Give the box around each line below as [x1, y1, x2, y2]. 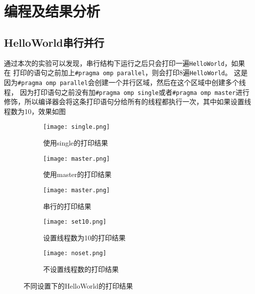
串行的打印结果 [43, 201, 91, 211]
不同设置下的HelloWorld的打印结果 [24, 280, 133, 291]
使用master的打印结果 [43, 169, 112, 179]
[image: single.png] [43, 123, 110, 131]
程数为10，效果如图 [4, 106, 66, 116]
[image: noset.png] [43, 250, 106, 257]
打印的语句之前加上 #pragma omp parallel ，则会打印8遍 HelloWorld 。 [13, 67, 232, 78]
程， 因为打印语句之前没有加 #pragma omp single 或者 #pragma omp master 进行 [4, 87, 250, 97]
